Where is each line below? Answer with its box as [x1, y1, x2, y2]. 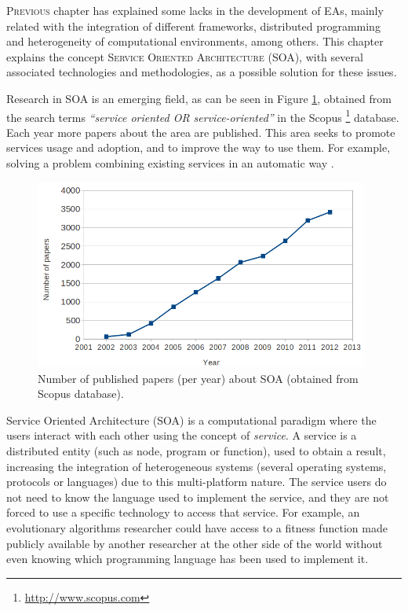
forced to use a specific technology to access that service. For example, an [6, 504, 360, 521]
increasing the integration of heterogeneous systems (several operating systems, [6, 458, 387, 474]
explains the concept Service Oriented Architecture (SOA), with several [6, 48, 363, 64]
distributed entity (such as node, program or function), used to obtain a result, [6, 443, 386, 458]
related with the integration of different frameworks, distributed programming [6, 17, 381, 34]
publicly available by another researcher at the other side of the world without [6, 535, 383, 551]
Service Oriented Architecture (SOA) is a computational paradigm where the [6, 411, 377, 428]
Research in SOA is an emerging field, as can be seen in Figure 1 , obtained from [6, 90, 392, 106]
